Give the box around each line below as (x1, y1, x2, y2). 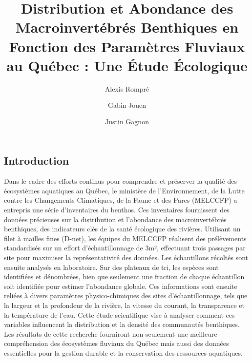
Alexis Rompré (105, 83, 149, 94)
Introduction (4, 153, 69, 168)
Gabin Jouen (107, 100, 147, 110)
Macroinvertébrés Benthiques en (15, 17, 239, 37)
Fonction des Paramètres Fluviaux (9, 36, 245, 56)
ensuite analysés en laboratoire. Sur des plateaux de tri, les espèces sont (4, 262, 219, 272)
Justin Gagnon (105, 116, 149, 126)
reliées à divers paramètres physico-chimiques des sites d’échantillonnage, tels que (4, 290, 248, 301)
